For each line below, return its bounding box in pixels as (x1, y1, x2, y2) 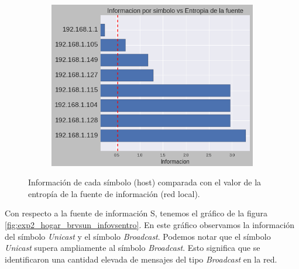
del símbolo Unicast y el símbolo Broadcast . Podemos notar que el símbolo (5, 230, 271, 242)
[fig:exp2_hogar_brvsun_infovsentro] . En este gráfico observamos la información (5, 218, 295, 230)
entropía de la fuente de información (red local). (28, 187, 200, 199)
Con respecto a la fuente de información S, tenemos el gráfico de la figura (5, 207, 268, 219)
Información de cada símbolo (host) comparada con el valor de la (28, 176, 262, 188)
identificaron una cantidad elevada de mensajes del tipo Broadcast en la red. (5, 253, 277, 265)
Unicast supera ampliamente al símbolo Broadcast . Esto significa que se (5, 242, 260, 254)
